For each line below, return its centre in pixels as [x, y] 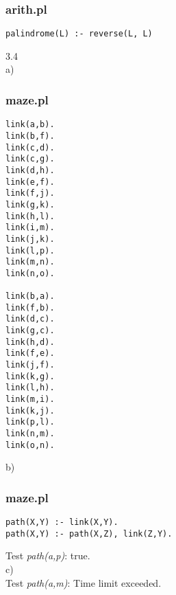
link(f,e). [30, 353]
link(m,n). [30, 262]
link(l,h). [30, 388]
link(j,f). [30, 365]
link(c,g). [30, 159]
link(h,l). [30, 216]
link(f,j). [30, 193]
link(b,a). [30, 296]
